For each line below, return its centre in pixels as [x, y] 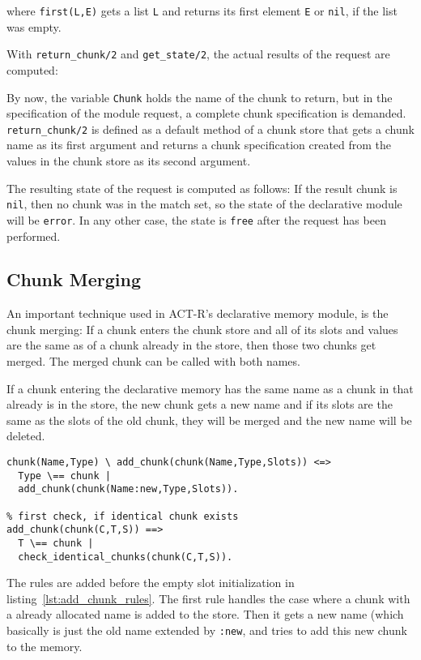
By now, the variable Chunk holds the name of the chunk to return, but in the [200, 97]
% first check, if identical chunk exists [123, 516]
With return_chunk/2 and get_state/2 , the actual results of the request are [198, 54]
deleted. [26, 436]
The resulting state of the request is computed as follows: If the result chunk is [202, 188]
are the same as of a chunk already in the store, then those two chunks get [191, 345]
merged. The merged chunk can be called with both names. [153, 361]
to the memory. [45, 646]
